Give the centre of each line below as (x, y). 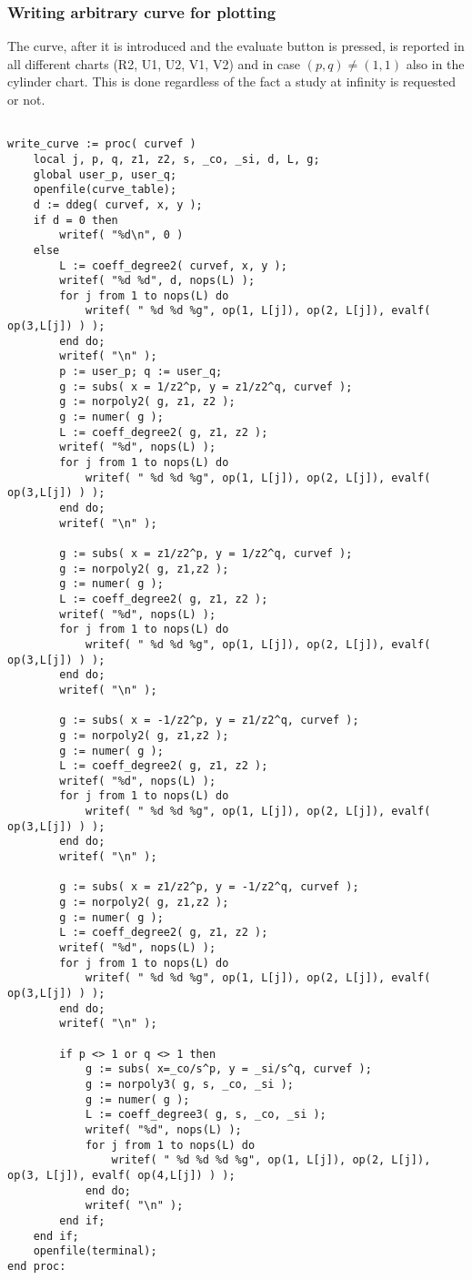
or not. (26, 99)
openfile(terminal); (95, 1251)
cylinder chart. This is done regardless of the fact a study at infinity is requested (232, 81)
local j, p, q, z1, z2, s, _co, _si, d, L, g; (176, 159)
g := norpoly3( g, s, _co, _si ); (189, 1084)
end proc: (37, 1266)
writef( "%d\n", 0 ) (121, 235)
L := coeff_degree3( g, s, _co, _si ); (206, 1115)
